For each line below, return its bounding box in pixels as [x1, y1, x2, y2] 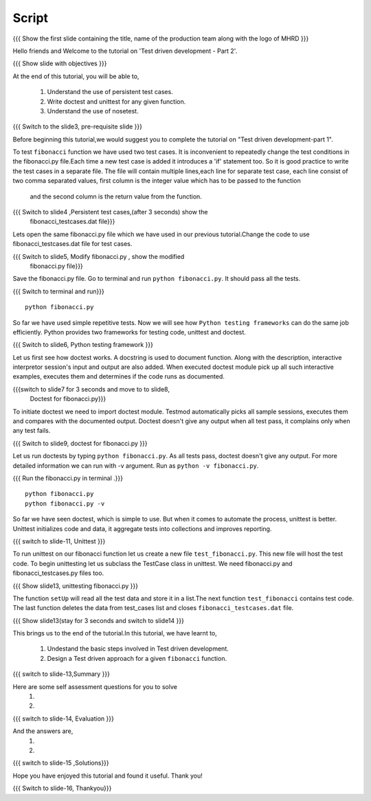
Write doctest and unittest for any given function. [47, 97, 186, 106]
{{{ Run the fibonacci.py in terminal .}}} [12, 474, 124, 482]
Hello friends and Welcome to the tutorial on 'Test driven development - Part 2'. [12, 47, 238, 55]
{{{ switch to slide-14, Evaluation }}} [12, 714, 115, 723]
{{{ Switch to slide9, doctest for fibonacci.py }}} [12, 439, 148, 447]
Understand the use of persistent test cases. [47, 88, 173, 96]
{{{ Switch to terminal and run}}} [12, 287, 104, 295]
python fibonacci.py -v [25, 499, 105, 508]
